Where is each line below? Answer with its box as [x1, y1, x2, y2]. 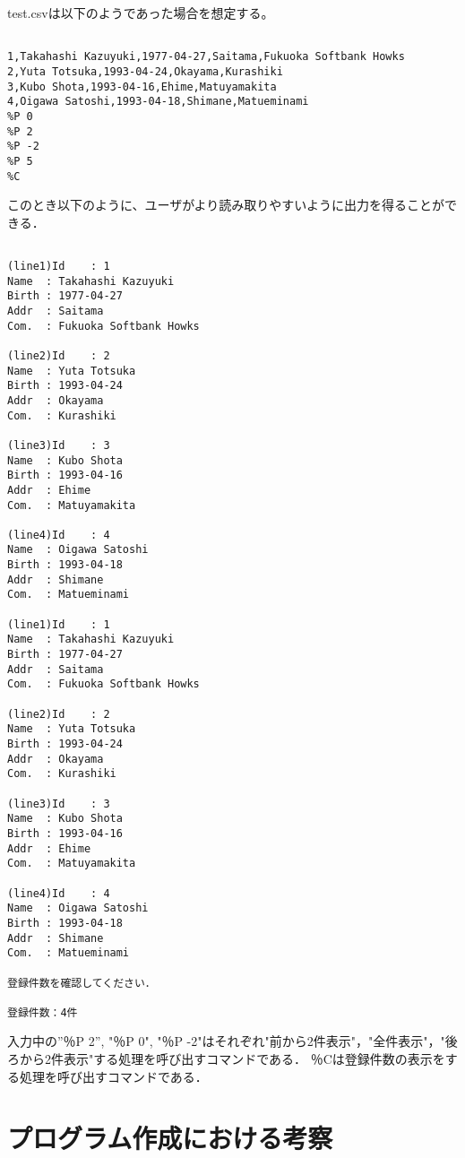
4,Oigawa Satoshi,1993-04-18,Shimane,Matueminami [7, 95, 309, 108]
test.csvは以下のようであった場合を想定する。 [7, 4, 274, 22]
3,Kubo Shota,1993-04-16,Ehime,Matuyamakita [7, 80, 277, 93]
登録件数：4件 [7, 1006, 78, 1019]
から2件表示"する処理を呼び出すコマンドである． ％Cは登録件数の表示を [19, 1050, 445, 1068]
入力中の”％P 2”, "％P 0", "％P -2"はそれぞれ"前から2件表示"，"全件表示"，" [7, 1032, 445, 1050]
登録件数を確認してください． [7, 976, 156, 989]
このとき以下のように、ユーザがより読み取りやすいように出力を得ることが [7, 195, 445, 214]
